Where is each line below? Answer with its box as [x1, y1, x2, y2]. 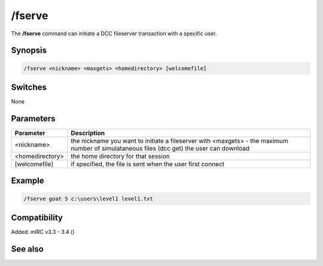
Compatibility [11, 212, 63, 222]
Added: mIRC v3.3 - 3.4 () [11, 228, 75, 236]
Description [71, 129, 105, 137]
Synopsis [11, 45, 47, 56]
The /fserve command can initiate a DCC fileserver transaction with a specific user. [11, 30, 217, 37]
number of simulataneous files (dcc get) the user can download [71, 144, 250, 152]
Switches [11, 82, 47, 92]
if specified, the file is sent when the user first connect [71, 160, 224, 168]
